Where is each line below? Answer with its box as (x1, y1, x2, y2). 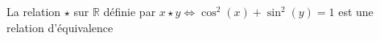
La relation (6, 3, 61, 19)
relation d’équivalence (6, 18, 114, 35)
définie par (103, 3, 156, 19)
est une (338, 3, 374, 19)
